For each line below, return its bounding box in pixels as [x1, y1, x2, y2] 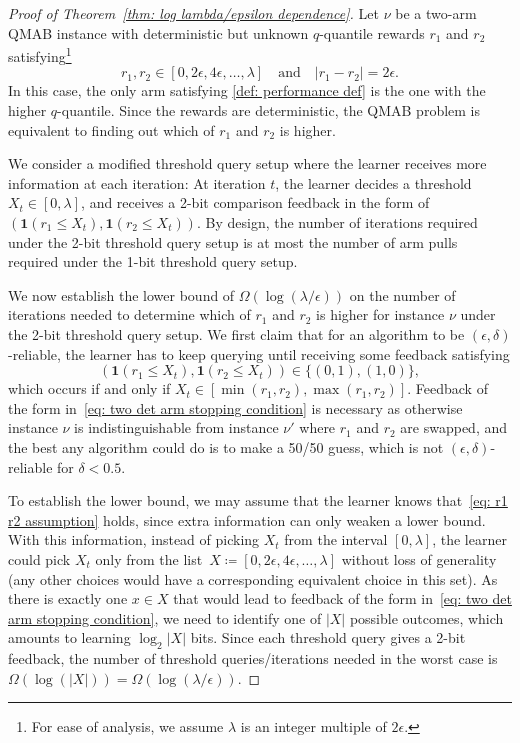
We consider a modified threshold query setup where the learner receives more [8, 153, 487, 174]
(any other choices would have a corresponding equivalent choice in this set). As [8, 568, 498, 589]
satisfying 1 [8, 43, 72, 66]
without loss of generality [341, 548, 497, 569]
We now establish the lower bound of [8, 284, 235, 305]
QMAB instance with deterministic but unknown [8, 22, 309, 43]
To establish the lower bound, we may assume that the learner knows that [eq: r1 [8, 490, 508, 511]
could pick [8, 548, 71, 569]
